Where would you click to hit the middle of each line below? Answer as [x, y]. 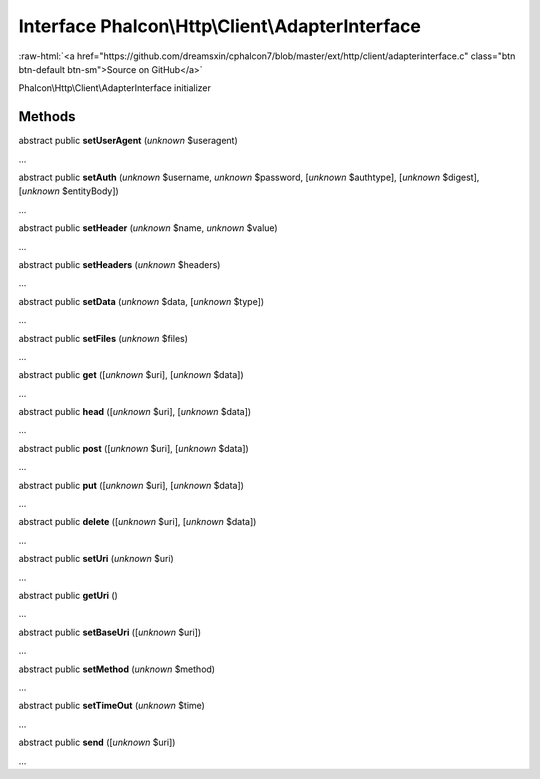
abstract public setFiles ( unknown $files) [103, 338]
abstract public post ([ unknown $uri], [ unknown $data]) [133, 448]
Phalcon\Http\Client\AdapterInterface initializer [115, 88]
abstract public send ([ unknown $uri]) [97, 742]
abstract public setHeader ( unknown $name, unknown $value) [148, 228]
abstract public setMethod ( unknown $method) [116, 669]
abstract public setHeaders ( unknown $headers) [119, 264]
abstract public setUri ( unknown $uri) [96, 559]
